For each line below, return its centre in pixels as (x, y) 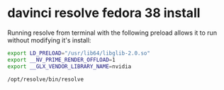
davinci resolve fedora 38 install (104, 13)
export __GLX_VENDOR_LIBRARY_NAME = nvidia (69, 66)
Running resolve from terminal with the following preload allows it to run (112, 33)
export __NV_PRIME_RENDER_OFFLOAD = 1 (61, 60)
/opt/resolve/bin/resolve (45, 79)
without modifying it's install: (49, 40)
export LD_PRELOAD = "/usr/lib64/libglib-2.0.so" (79, 53)
